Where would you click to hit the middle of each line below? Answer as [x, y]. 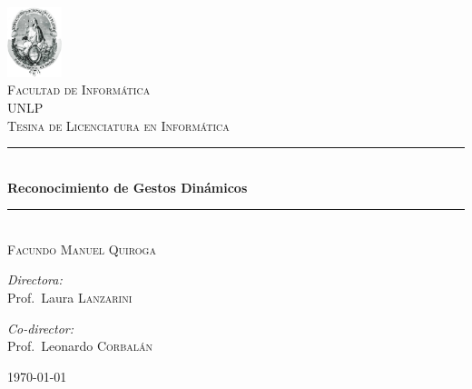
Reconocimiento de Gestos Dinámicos [128, 187]
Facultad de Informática [79, 90]
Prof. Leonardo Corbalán [80, 346]
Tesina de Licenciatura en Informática [118, 125]
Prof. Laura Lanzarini [70, 298]
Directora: [35, 279]
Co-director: [41, 328]
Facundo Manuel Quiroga [82, 249]
